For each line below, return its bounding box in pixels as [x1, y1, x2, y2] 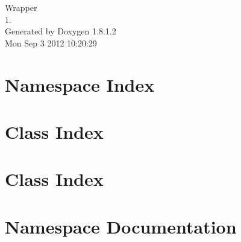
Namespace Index [5, 72, 155, 97]
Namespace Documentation [5, 214, 237, 238]
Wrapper [5, 1, 37, 13]
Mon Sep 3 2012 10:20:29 [5, 36, 97, 49]
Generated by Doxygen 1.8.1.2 [5, 25, 116, 37]
